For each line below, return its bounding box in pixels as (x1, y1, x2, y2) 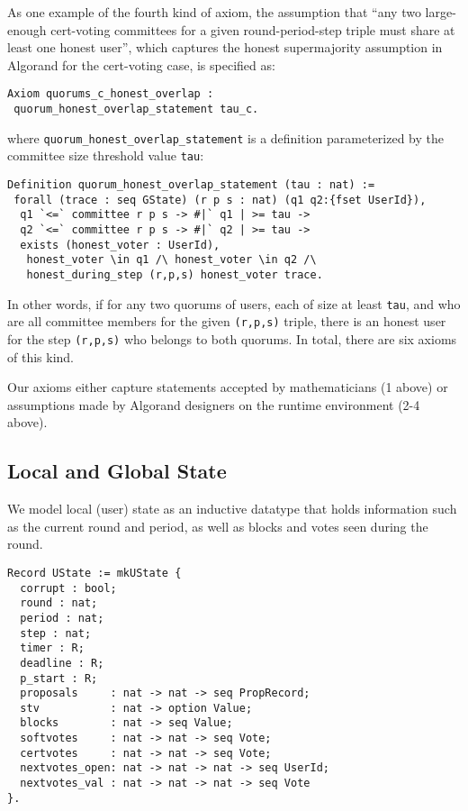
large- (425, 3, 456, 21)
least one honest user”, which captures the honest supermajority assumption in (7, 38, 443, 57)
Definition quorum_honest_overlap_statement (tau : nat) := (7, 178, 375, 191)
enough (7, 20, 47, 39)
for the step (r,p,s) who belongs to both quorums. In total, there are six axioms (7, 329, 457, 348)
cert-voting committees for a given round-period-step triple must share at (50, 20, 455, 39)
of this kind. (7, 347, 74, 366)
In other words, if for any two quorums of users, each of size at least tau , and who (7, 294, 461, 313)
